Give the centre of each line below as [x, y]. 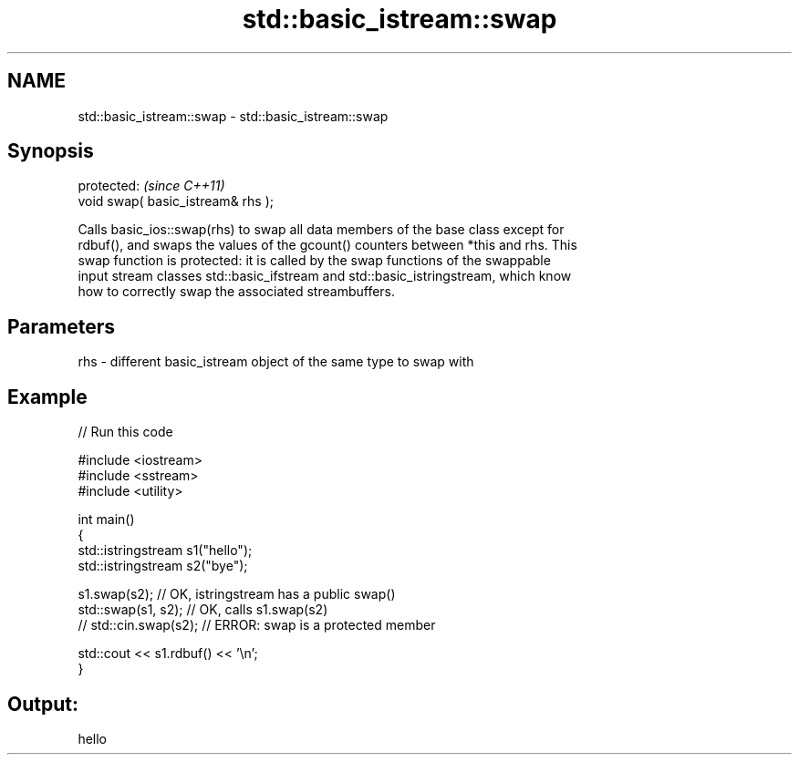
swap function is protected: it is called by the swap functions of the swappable [314, 261]
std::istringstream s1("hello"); [165, 551]
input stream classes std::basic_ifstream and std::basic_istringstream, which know [325, 276]
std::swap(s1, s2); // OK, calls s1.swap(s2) [203, 610]
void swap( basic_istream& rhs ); [176, 201]
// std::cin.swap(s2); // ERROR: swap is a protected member [257, 625]
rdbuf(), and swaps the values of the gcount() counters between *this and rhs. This [327, 245]
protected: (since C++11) [151, 186]
